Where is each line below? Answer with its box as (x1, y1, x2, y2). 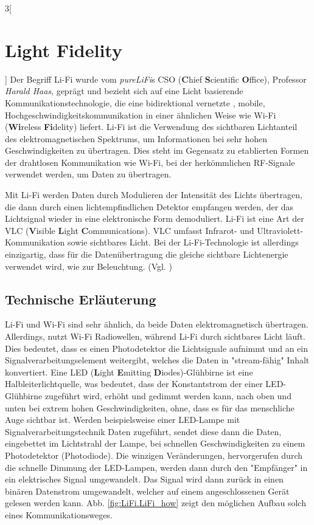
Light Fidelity (5, 37, 122, 62)
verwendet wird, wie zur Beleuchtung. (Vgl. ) (5, 259, 172, 272)
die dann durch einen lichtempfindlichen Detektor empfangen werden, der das (5, 200, 294, 213)
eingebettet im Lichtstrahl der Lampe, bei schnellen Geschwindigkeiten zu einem (5, 437, 305, 450)
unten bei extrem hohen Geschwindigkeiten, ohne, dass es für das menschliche (5, 401, 295, 414)
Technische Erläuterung (5, 289, 156, 308)
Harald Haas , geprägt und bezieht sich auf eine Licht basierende (5, 84, 243, 97)
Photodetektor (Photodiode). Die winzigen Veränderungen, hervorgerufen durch (5, 448, 303, 461)
